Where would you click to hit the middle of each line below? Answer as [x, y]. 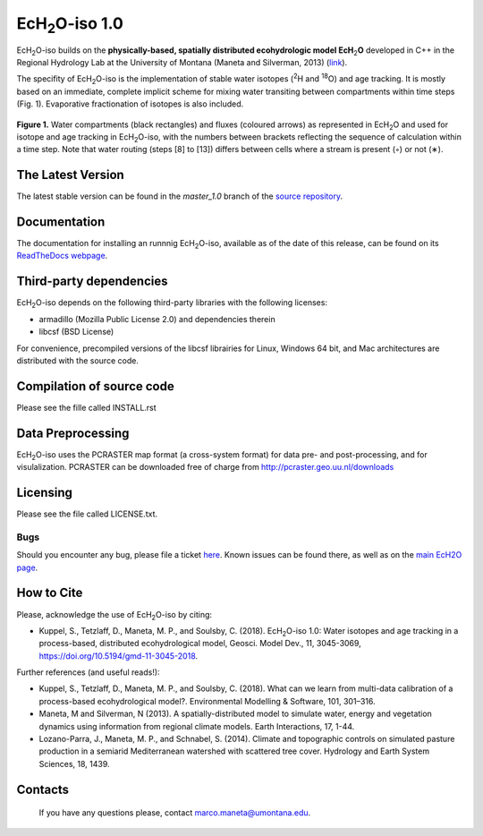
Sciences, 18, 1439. [75, 763]
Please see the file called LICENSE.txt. [87, 514]
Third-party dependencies [92, 282]
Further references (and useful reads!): [88, 672]
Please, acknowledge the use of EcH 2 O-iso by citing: [114, 615]
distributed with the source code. [77, 360]
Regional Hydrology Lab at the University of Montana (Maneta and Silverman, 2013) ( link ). [182, 62]
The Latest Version [70, 175]
